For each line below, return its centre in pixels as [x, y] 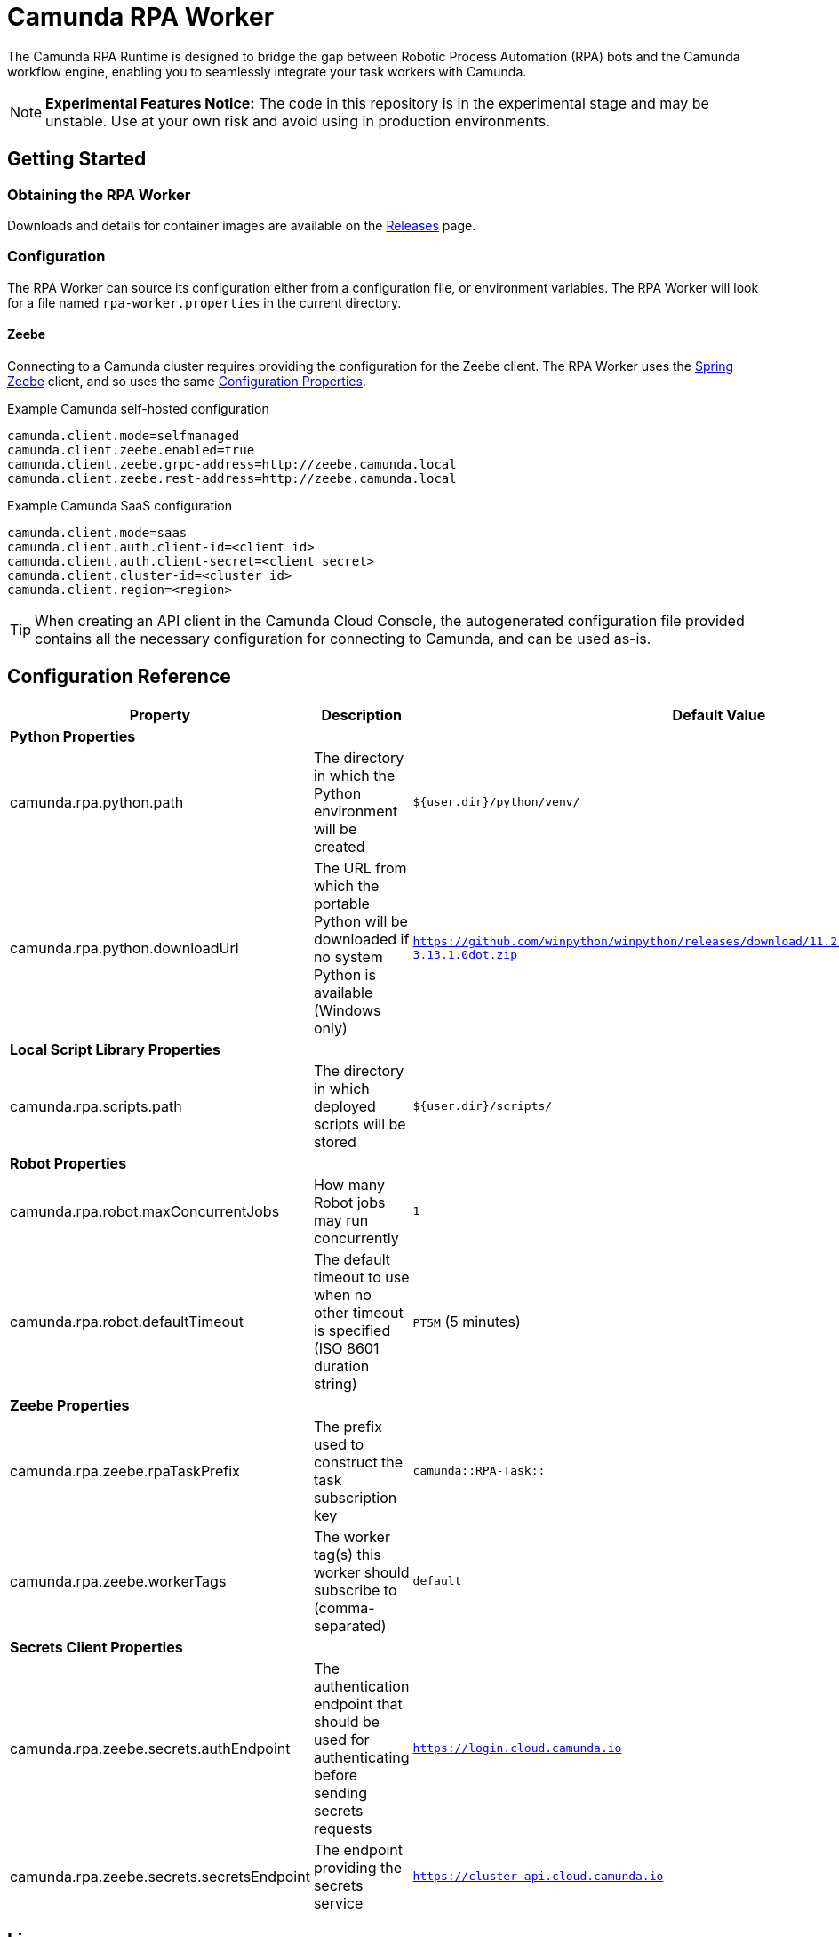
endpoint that [358, 1704]
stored [335, 1141]
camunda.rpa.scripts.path [96, 1106]
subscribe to [355, 1590]
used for [341, 1739]
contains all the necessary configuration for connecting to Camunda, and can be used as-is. [343, 638]
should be [347, 1721]
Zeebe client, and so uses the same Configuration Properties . [187, 381]
